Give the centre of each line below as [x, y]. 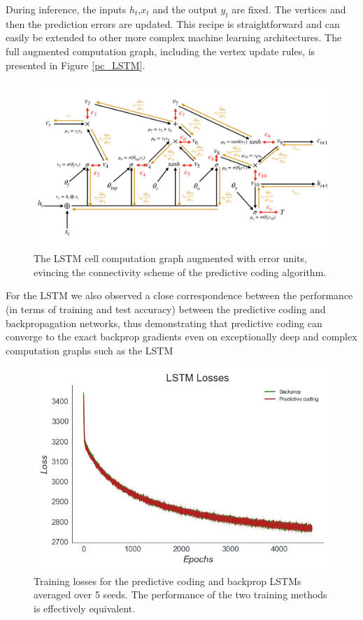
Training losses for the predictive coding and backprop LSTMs [168, 581]
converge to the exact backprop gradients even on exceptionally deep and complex [181, 337]
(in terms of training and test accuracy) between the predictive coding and [166, 309]
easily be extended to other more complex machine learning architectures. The [174, 37]
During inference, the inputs [66, 9]
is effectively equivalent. [85, 608]
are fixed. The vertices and [289, 9]
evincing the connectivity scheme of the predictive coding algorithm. [180, 272]
